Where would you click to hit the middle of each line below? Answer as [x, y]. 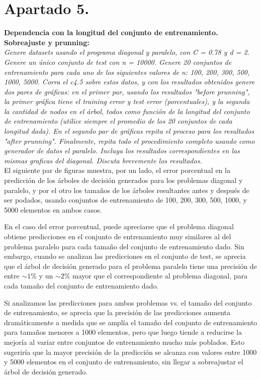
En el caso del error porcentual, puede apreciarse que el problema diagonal [119, 226]
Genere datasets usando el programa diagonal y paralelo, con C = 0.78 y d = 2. [127, 52]
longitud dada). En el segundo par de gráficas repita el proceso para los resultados [129, 131]
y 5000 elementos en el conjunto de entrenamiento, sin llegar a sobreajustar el [124, 362]
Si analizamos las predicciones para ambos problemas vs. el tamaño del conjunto [128, 302]
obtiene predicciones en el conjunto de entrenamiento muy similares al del [118, 236]
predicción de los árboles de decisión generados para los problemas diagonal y [123, 180]
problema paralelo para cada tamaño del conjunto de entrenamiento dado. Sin [124, 246]
